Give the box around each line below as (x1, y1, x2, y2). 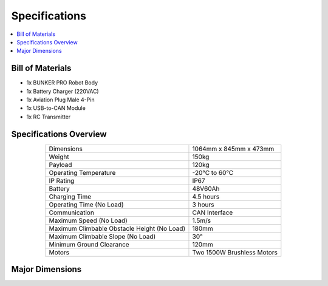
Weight (49, 152, 69, 161)
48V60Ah (192, 184, 220, 192)
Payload (49, 160, 72, 169)
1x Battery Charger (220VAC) (26, 87, 100, 95)
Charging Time (49, 192, 91, 200)
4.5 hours (192, 192, 220, 200)
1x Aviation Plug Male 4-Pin (26, 96, 95, 103)
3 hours (192, 200, 214, 209)
